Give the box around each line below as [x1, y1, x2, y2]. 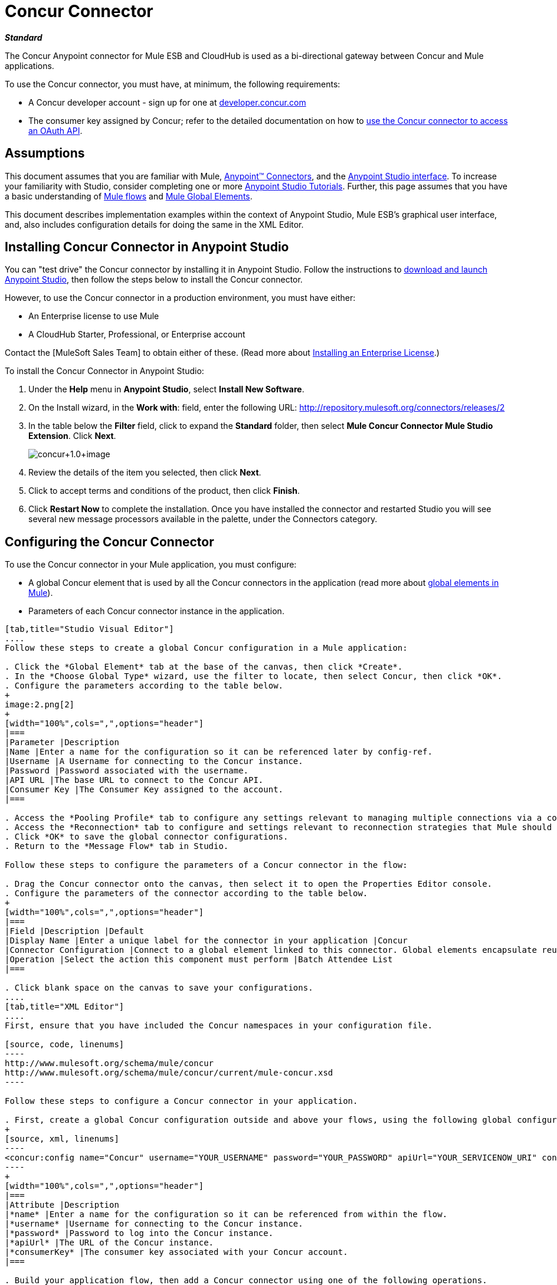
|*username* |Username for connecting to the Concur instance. [5, 1219, 303, 1229]
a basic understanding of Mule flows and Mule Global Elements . [5, 191, 253, 201]
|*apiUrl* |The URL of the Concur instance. [5, 1238, 214, 1248]
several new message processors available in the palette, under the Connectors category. [28, 514, 378, 525]
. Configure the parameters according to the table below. [5, 681, 284, 691]
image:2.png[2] [5, 700, 75, 710]
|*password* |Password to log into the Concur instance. [5, 1228, 274, 1238]
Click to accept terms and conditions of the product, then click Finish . [28, 486, 300, 496]
